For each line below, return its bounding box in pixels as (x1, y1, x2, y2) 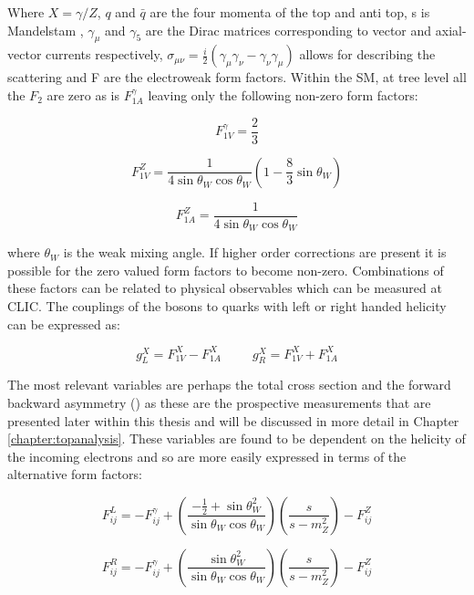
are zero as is (46, 85, 120, 104)
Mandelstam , (7, 20, 84, 39)
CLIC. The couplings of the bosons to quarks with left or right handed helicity (7, 296, 447, 315)
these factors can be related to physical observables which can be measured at (7, 278, 442, 297)
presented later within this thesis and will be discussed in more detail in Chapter (7, 411, 459, 430)
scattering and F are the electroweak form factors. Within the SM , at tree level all (7, 68, 467, 87)
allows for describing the (299, 45, 436, 64)
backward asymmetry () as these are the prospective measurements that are (7, 393, 431, 412)
